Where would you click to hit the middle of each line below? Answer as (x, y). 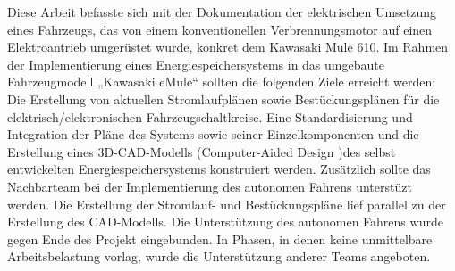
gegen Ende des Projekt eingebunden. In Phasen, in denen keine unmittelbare (220, 238)
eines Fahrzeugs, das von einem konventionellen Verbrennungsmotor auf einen (220, 29)
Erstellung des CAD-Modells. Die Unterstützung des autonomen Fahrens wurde (225, 222)
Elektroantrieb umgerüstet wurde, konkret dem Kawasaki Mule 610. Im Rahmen (228, 47)
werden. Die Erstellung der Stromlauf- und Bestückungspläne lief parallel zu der (227, 204)
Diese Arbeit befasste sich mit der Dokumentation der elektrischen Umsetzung (222, 12)
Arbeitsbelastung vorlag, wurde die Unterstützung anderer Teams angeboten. (219, 256)
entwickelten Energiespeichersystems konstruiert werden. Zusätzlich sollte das (219, 169)
